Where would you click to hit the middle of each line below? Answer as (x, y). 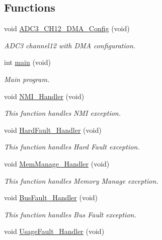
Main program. (27, 79)
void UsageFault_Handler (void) (54, 231)
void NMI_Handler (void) (44, 96)
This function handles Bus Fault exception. (70, 214)
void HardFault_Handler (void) (53, 130)
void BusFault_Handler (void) (51, 197)
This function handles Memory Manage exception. (81, 180)
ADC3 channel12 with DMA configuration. (70, 45)
